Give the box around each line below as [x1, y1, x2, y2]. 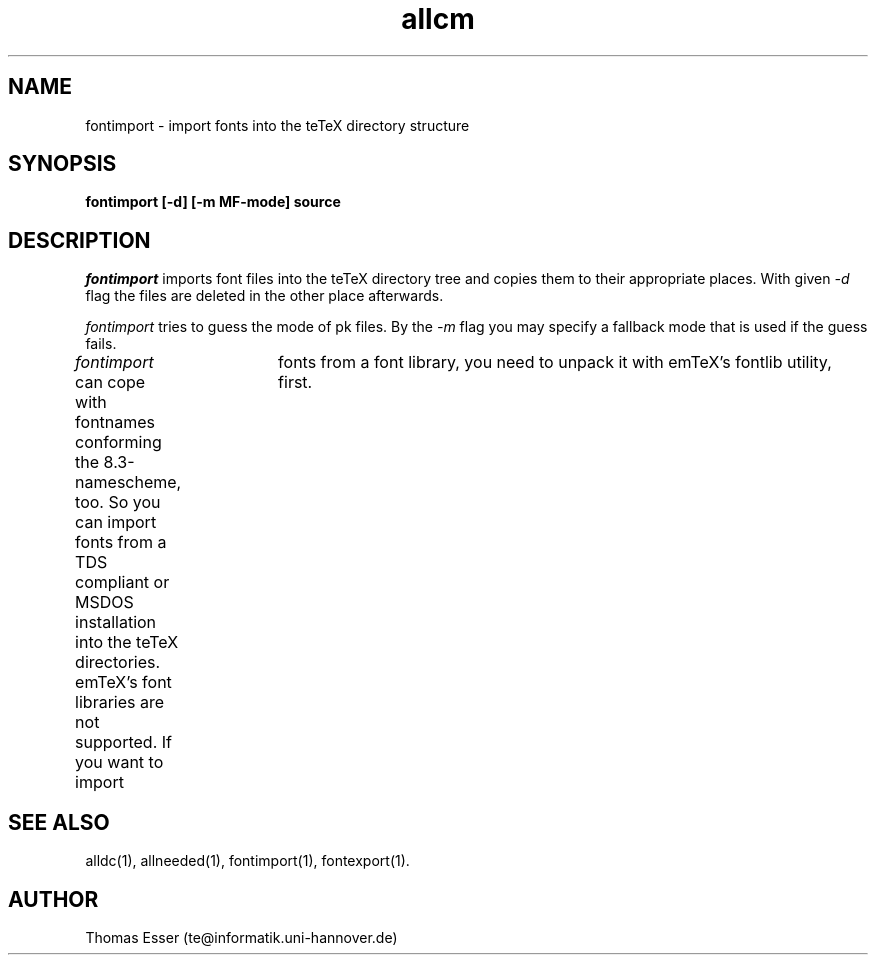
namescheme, [75, 472, 182, 493]
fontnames [75, 412, 156, 433]
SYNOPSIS [8, 151, 117, 177]
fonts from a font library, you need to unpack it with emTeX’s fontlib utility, [278, 352, 832, 373]
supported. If [75, 732, 172, 753]
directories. [75, 652, 161, 673]
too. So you [75, 492, 161, 513]
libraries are [75, 692, 165, 713]
